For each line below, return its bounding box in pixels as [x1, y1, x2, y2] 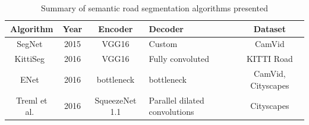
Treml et [16, 93, 48, 106]
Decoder [149, 22, 184, 35]
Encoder [98, 22, 133, 35]
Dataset [253, 22, 286, 35]
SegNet [17, 37, 43, 50]
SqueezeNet [94, 93, 137, 106]
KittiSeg [14, 52, 45, 65]
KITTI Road [246, 52, 293, 65]
